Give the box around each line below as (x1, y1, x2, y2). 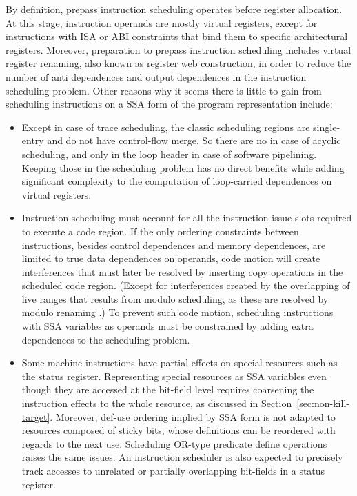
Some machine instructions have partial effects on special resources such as (21, 355, 338, 370)
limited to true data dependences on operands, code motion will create (21, 251, 320, 266)
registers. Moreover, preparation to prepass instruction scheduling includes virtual (6, 42, 351, 57)
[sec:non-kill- (296, 396, 349, 410)
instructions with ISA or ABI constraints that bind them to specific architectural (6, 29, 348, 43)
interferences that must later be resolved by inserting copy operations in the (21, 264, 343, 279)
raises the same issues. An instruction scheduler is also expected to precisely (21, 450, 343, 464)
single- (313, 119, 340, 134)
